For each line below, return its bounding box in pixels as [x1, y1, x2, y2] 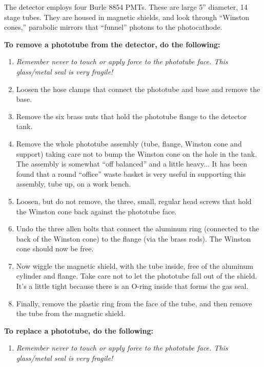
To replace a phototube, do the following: [4, 325, 154, 336]
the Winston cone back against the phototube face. [16, 206, 177, 216]
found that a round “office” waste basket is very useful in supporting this [16, 168, 246, 179]
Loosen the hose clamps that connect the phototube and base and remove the [16, 83, 260, 94]
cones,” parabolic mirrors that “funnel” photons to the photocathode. [4, 22, 222, 32]
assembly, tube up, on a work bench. [16, 178, 131, 189]
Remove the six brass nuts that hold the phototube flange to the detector [16, 111, 247, 121]
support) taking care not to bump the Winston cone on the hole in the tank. [16, 148, 257, 159]
